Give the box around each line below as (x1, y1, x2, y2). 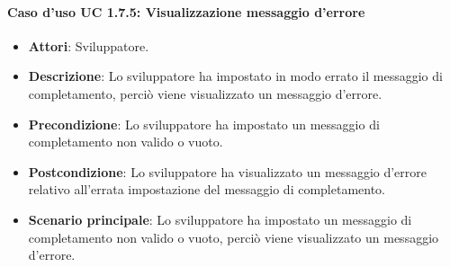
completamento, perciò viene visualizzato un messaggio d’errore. (28, 84, 382, 102)
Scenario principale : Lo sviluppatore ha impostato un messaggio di (28, 209, 412, 228)
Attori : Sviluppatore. (28, 36, 149, 55)
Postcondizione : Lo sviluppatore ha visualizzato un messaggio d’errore (28, 162, 427, 181)
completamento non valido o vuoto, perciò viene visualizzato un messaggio (28, 227, 439, 246)
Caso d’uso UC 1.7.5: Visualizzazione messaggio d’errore (7, 2, 365, 21)
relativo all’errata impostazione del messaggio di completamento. (28, 180, 386, 199)
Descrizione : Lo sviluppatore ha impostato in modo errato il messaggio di (28, 67, 443, 85)
